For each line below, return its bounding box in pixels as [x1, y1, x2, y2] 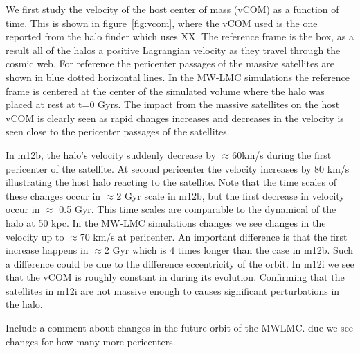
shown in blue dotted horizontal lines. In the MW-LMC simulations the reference [6, 69, 350, 84]
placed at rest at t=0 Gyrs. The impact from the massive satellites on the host [6, 97, 340, 112]
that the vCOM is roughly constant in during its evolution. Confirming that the [6, 270, 345, 284]
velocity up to [6, 229, 64, 243]
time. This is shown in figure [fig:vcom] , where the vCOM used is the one [6, 15, 318, 30]
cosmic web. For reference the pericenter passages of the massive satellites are [6, 56, 334, 71]
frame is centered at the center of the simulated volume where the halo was [6, 83, 325, 98]
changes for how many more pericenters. [6, 334, 176, 348]
